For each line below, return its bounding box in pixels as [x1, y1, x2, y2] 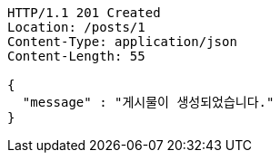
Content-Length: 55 [7, 49, 145, 63]
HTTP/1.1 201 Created [7, 5, 161, 20]
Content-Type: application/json [7, 34, 237, 49]
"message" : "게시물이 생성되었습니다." [22, 95, 275, 109]
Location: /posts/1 [7, 20, 145, 34]
